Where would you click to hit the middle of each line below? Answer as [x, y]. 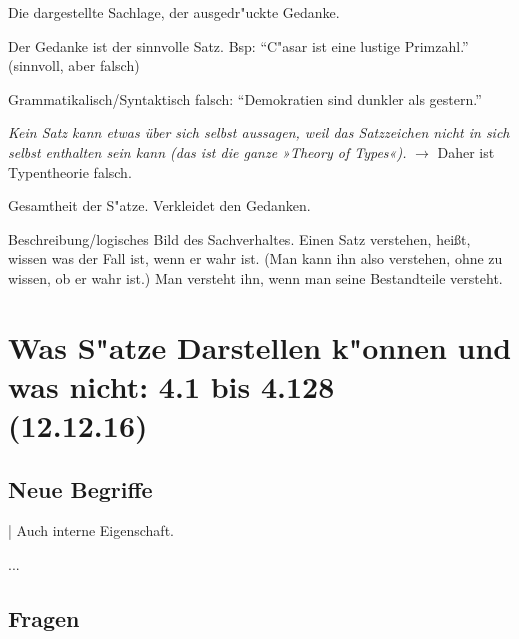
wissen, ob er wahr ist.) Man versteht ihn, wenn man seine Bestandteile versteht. [255, 277]
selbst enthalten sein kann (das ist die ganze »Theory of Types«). [207, 151]
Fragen [44, 618]
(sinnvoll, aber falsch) [74, 65]
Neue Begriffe [80, 488]
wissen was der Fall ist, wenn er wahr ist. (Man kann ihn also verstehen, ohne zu [255, 258]
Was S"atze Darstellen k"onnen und [260, 346]
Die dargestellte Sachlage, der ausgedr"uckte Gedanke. [174, 12]
